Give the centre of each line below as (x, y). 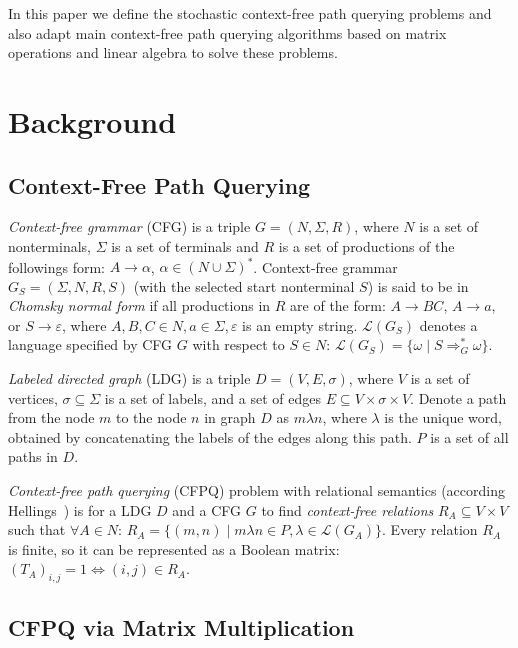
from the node (51, 417)
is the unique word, (443, 417)
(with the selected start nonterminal (244, 285)
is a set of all (469, 436)
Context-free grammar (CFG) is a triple (129, 226)
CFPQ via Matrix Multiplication (181, 626)
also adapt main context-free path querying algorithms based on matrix (227, 32)
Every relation (434, 529)
